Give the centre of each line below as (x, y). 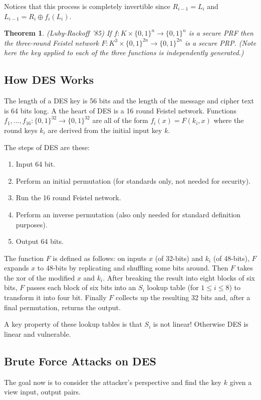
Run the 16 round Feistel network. (68, 197)
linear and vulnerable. (38, 334)
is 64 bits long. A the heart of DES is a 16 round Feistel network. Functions (120, 110)
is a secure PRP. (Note (221, 42)
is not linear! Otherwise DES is (201, 324)
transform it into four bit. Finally (55, 297)
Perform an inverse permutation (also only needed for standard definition (128, 214)
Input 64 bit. (35, 164)
